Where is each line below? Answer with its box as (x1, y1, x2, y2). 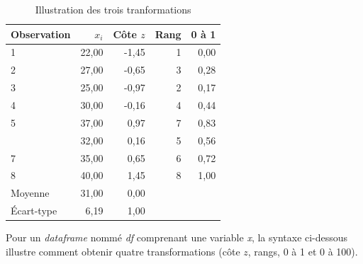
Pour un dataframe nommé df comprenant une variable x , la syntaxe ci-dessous (6, 230, 348, 245)
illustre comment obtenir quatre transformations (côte (6, 243, 240, 258)
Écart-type (11, 203, 57, 218)
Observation (11, 26, 71, 41)
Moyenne (11, 185, 50, 200)
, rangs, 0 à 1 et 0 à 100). (247, 243, 358, 258)
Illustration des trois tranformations (35, 2, 191, 16)
